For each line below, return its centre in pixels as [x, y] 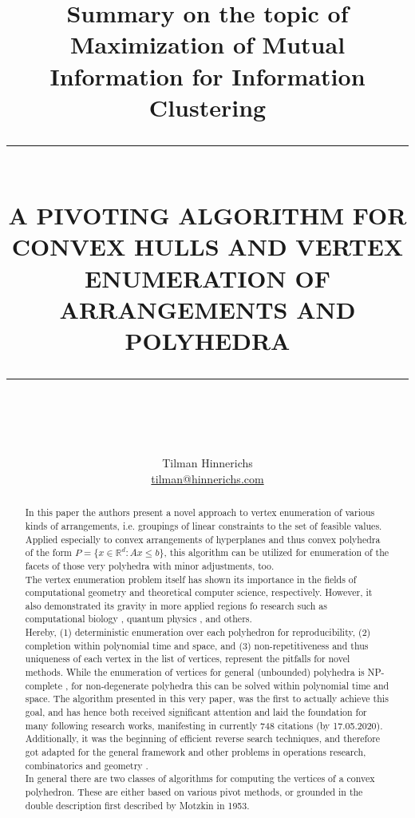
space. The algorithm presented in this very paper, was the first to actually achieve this [207, 699]
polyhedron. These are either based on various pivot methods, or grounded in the [194, 792]
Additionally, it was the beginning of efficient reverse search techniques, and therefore [203, 739]
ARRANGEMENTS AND [207, 309]
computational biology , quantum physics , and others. [138, 619]
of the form [48, 552]
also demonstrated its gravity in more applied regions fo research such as [176, 605]
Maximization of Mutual [207, 44]
